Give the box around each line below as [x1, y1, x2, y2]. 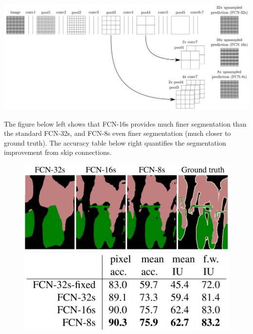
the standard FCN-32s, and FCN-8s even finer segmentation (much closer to [4, 128, 231, 138]
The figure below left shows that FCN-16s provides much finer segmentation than [4, 118, 247, 129]
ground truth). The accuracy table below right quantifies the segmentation [4, 137, 226, 148]
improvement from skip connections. [4, 147, 112, 157]
